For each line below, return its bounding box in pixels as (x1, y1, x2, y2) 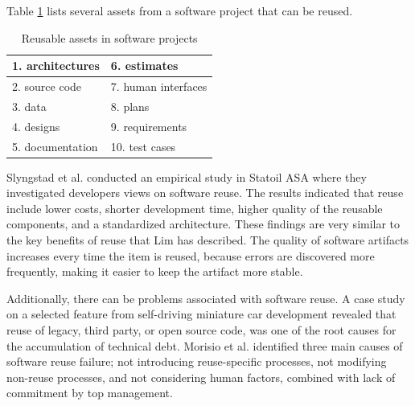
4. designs (12, 117, 60, 134)
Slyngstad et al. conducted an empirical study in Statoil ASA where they (6, 168, 367, 185)
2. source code (12, 78, 82, 95)
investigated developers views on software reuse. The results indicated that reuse (6, 184, 404, 201)
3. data (12, 97, 47, 114)
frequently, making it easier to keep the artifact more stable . (6, 263, 303, 280)
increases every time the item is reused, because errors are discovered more (6, 247, 375, 264)
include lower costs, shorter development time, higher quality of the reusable (6, 199, 383, 216)
